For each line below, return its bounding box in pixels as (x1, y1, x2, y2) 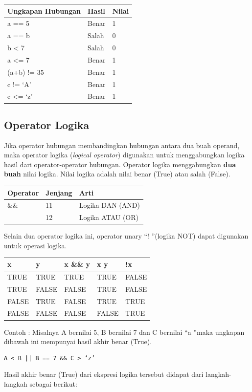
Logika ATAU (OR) (79, 212, 139, 222)
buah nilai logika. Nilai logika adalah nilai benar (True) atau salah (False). (4, 169, 230, 179)
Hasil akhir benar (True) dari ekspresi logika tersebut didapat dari (4, 369, 204, 379)
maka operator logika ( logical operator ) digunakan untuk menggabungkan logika (4, 150, 245, 160)
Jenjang (46, 187, 72, 197)
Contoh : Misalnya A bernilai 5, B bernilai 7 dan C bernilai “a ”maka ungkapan (4, 327, 245, 337)
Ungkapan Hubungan (7, 5, 81, 16)
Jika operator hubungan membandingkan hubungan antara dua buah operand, (4, 140, 240, 150)
